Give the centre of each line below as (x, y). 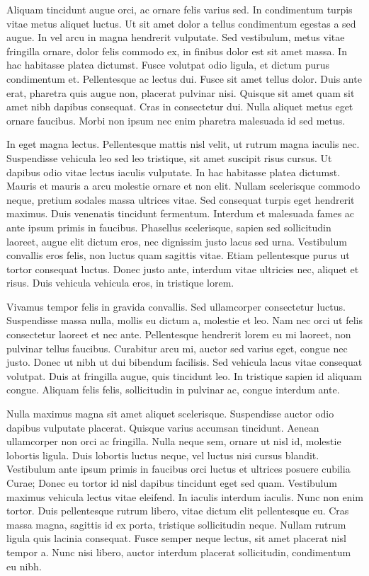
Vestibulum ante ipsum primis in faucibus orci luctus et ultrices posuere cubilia (178, 469)
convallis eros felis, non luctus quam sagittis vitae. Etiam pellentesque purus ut (178, 255)
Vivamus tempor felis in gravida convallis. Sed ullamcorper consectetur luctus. (176, 306)
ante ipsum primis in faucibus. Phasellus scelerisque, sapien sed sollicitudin (169, 227)
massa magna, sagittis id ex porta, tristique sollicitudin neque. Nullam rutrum (176, 524)
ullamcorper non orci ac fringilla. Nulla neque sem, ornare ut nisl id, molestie (174, 441)
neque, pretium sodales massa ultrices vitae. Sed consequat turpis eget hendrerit (181, 199)
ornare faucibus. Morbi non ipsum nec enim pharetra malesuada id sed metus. (176, 120)
